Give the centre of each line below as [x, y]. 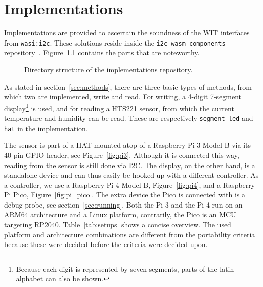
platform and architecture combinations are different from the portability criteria [130, 234]
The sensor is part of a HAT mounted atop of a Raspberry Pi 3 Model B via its [128, 145]
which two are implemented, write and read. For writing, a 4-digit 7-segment [123, 96]
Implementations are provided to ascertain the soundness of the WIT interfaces [127, 33]
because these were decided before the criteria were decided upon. [106, 244]
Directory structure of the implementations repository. [108, 69]
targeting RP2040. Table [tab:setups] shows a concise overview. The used [118, 224]
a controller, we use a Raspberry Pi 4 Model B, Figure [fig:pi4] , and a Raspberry [130, 184]
